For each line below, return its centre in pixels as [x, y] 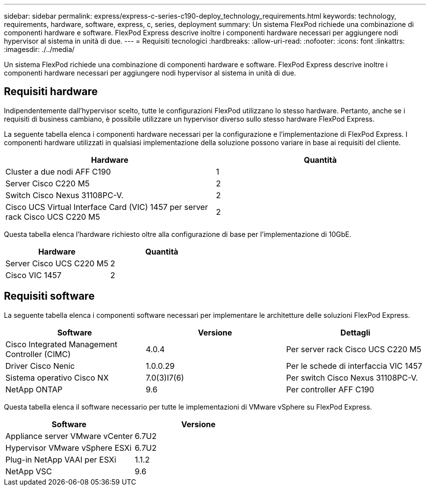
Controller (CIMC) [38, 354]
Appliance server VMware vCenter [69, 436]
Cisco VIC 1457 [34, 275]
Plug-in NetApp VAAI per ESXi [61, 459]
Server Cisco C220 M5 [48, 183]
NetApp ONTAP [34, 389]
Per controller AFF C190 [330, 389]
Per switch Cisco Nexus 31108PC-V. [352, 377]
